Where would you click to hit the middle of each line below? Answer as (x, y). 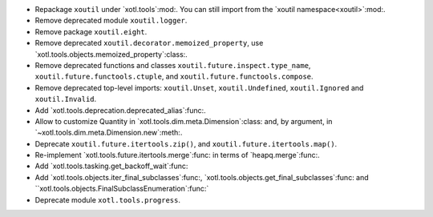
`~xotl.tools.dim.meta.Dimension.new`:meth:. (109, 133)
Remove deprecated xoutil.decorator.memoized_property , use (149, 43)
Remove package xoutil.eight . (91, 31)
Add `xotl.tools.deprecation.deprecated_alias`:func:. (120, 110)
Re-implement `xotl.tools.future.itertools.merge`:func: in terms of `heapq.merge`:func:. (177, 155)
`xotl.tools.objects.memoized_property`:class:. (111, 54)
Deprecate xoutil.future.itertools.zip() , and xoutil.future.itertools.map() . (186, 143)
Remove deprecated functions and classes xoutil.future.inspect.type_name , (173, 65)
